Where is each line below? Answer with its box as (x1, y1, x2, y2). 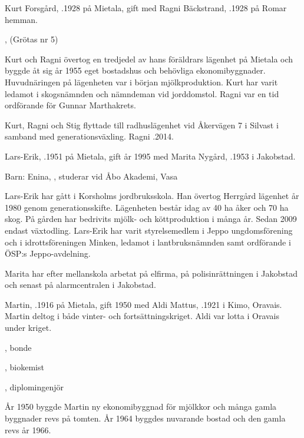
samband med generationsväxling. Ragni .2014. (5, 130, 174, 142)
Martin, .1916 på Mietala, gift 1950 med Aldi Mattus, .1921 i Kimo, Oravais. (5, 298, 282, 310)
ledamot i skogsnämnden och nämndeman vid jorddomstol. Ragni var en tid (5, 87, 279, 99)
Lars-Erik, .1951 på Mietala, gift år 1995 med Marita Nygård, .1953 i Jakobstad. (5, 150, 296, 162)
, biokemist (5, 361, 44, 373)
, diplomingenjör (5, 380, 64, 393)
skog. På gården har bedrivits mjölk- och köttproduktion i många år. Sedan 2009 (5, 213, 297, 225)
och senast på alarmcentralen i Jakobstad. (5, 278, 156, 291)
